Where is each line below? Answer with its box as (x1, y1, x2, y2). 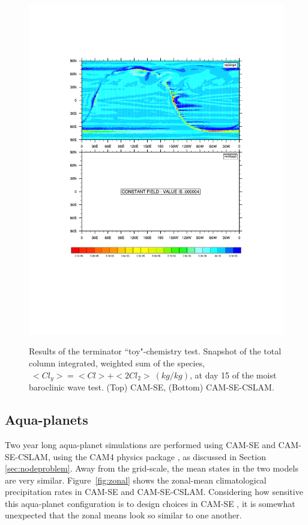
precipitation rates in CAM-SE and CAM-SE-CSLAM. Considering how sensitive (5, 485, 303, 498)
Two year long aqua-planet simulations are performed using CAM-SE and (5, 438, 276, 451)
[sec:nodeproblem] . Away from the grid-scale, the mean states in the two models (5, 462, 298, 475)
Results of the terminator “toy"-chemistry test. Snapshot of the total (29, 345, 282, 357)
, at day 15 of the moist (190, 368, 277, 381)
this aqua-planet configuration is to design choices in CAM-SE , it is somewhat (5, 497, 295, 509)
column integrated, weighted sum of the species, (29, 357, 205, 369)
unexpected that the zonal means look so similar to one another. (5, 509, 242, 521)
